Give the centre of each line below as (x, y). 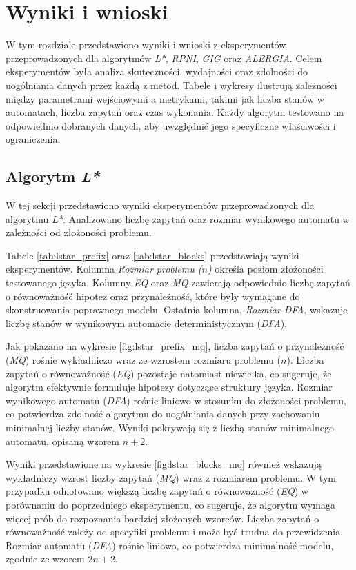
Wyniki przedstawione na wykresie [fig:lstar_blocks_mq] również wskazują (164, 464)
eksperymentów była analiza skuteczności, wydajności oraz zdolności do (157, 71)
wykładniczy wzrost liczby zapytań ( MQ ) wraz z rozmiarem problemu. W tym (171, 477)
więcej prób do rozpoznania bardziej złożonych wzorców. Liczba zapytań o (162, 518)
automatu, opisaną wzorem (63, 441)
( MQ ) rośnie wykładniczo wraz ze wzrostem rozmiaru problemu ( (143, 360)
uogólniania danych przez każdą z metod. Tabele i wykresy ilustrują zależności (171, 85)
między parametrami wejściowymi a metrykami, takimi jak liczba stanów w (165, 98)
